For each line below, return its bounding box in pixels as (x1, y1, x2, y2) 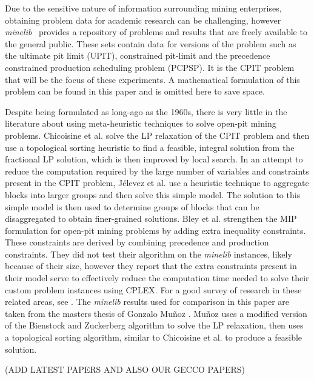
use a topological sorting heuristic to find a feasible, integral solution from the (5, 141, 295, 153)
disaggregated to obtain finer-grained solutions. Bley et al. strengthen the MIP (5, 212, 297, 225)
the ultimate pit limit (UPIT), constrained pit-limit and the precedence (5, 49, 270, 62)
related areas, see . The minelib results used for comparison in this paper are (5, 295, 290, 308)
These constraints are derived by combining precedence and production (5, 236, 269, 248)
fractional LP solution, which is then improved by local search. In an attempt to (5, 153, 303, 165)
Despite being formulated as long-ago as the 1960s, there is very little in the (5, 105, 287, 118)
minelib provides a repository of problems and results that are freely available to (5, 25, 307, 38)
